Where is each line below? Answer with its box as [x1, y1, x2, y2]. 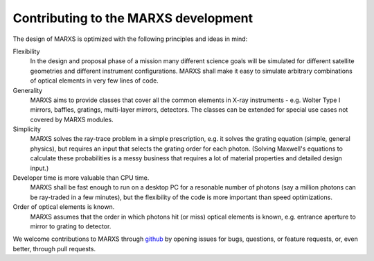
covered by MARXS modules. [30, 115, 114, 124]
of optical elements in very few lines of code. [30, 76, 159, 85]
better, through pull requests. [12, 244, 96, 253]
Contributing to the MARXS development [12, 10, 253, 26]
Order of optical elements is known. [12, 203, 115, 211]
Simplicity [12, 125, 42, 133]
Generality [12, 86, 43, 94]
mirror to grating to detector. [30, 222, 112, 230]
